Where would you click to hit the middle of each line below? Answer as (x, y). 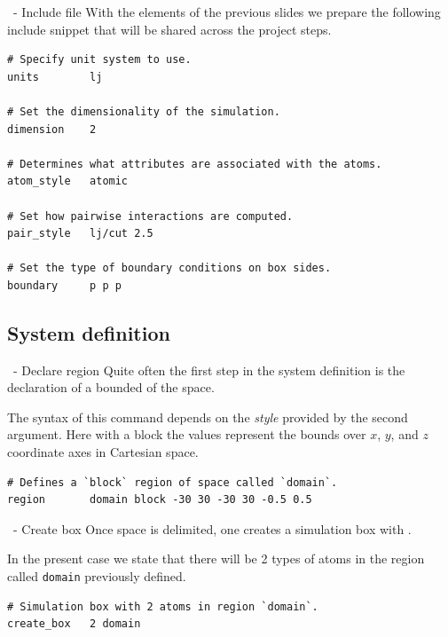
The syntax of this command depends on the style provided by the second (208, 417)
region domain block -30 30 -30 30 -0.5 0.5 (160, 500)
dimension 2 (52, 129)
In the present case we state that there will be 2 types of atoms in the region (216, 558)
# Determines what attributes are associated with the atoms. (195, 164)
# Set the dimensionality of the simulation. (144, 111)
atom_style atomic (68, 181)
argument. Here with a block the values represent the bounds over (187, 434)
